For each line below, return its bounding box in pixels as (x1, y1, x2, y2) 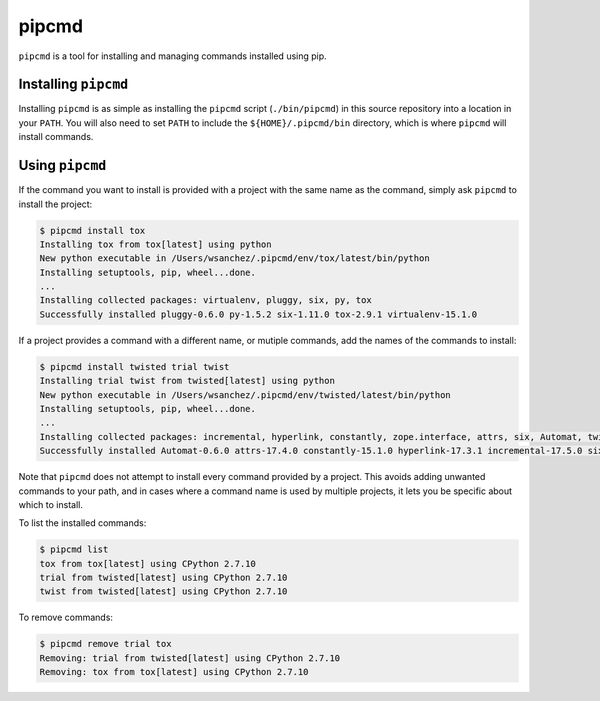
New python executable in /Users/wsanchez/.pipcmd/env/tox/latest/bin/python (39, 253, 430, 264)
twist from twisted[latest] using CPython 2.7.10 (39, 586, 288, 597)
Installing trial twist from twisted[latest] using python (39, 375, 335, 387)
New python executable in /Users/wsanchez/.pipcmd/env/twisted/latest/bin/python (39, 389, 452, 400)
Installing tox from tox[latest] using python (39, 238, 272, 250)
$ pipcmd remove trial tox (39, 638, 172, 650)
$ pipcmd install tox (39, 225, 146, 236)
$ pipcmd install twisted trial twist (39, 361, 230, 372)
